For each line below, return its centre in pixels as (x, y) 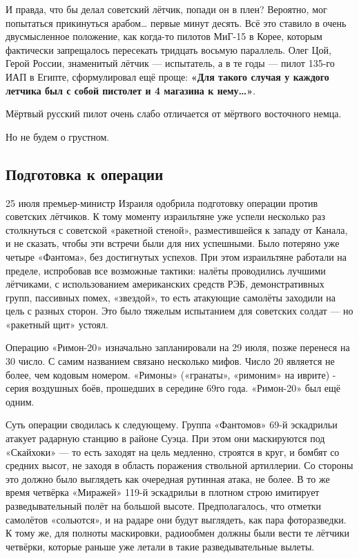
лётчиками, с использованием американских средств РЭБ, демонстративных (165, 284)
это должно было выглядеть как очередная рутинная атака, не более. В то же (168, 478)
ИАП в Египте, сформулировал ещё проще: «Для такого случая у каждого (167, 76)
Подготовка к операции (85, 173)
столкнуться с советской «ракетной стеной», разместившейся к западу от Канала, (177, 229)
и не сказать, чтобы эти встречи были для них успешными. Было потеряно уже (173, 243)
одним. (20, 401)
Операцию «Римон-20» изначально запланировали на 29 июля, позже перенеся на (178, 347)
